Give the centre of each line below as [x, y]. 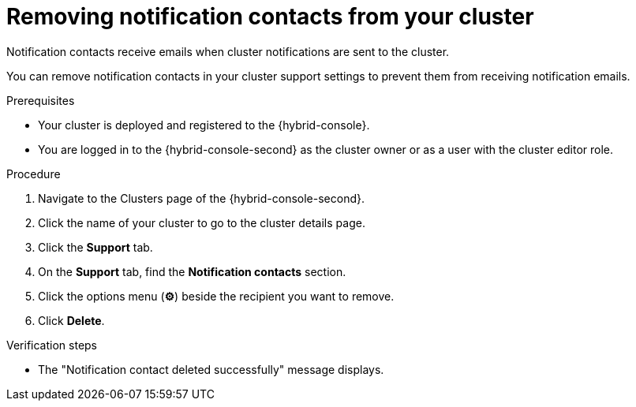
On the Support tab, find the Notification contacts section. [192, 271]
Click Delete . [71, 320]
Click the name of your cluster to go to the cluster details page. [202, 222]
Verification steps [52, 345]
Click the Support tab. [95, 247]
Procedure [34, 174]
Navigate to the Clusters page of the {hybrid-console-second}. [201, 198]
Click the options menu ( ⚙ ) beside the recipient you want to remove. [216, 296]
